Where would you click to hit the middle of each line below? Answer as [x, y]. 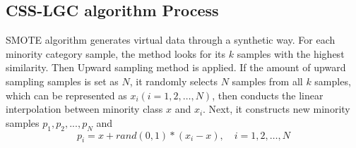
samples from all [267, 81]
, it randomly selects [174, 81]
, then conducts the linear [268, 95]
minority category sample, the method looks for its [116, 53]
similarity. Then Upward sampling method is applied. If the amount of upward [176, 67]
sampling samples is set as [62, 81]
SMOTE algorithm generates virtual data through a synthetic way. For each [171, 40]
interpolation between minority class [84, 109]
